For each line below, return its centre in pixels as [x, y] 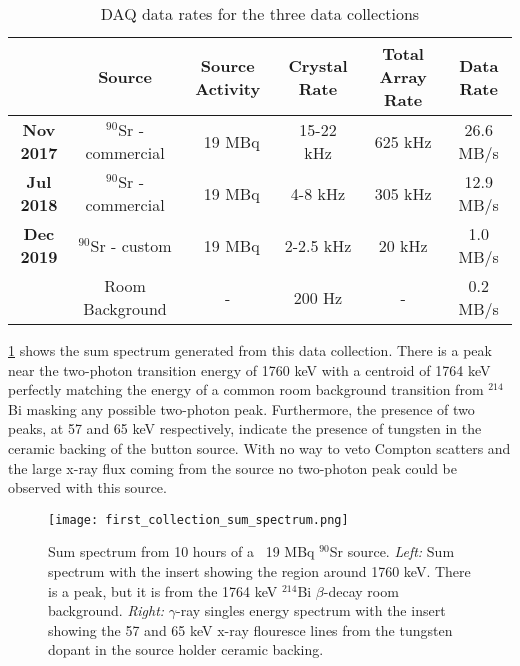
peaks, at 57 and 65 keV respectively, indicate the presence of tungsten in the [245, 428]
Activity [228, 88]
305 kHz [403, 193]
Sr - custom [131, 245]
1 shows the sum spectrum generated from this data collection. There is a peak [250, 350]
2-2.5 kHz [318, 245]
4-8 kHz [318, 193]
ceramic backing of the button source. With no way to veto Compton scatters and [259, 447]
